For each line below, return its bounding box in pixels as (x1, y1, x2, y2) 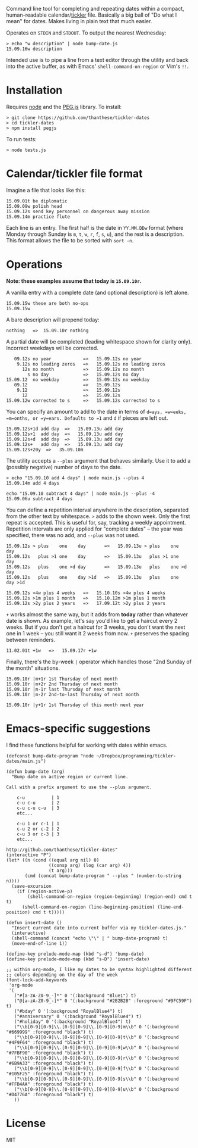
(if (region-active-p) (17, 888, 73, 894)
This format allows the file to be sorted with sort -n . (6, 236, 134, 244)
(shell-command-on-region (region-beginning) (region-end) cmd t (27, 893, 193, 900)
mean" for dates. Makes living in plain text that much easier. (6, 18, 152, 24)
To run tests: (6, 135, 37, 142)
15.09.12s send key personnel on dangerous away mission (6, 208, 150, 214)
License (6, 1116, 46, 1130)
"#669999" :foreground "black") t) (6, 1029, 94, 1035)
